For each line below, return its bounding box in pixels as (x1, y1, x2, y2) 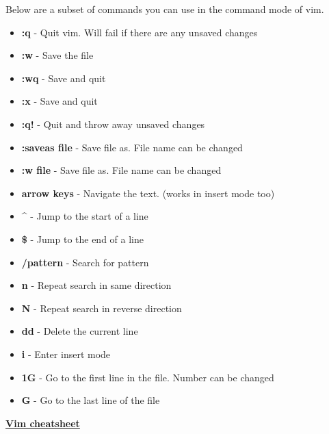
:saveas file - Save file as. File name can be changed (21, 140, 243, 154)
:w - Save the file (21, 48, 94, 62)
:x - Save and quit (21, 94, 98, 108)
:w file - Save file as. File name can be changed (21, 163, 222, 177)
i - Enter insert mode (21, 346, 111, 361)
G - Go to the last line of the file (21, 393, 160, 407)
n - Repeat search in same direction (21, 278, 172, 292)
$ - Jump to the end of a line (21, 231, 144, 246)
